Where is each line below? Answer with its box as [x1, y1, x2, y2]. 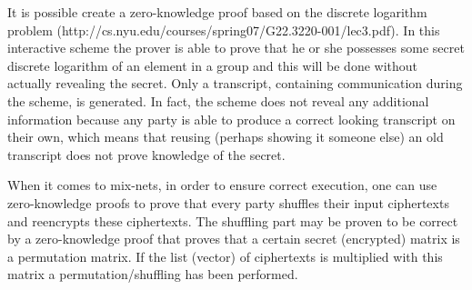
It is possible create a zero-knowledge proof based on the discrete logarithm [7, 3, 427, 21]
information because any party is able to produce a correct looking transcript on [7, 109, 456, 128]
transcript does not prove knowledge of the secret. [7, 145, 286, 164]
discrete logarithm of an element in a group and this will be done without [7, 55, 418, 75]
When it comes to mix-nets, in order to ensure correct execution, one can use [7, 175, 437, 195]
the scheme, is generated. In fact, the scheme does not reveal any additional [7, 91, 429, 110]
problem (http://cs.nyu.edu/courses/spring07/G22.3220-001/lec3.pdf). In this [7, 20, 440, 39]
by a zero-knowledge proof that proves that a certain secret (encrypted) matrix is [7, 229, 460, 248]
